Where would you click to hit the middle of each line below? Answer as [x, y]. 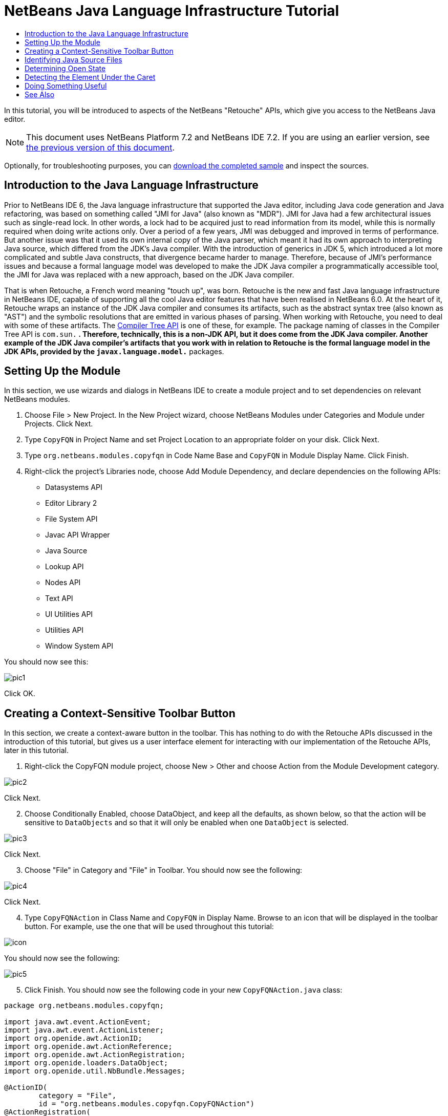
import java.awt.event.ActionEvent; [78, 1022]
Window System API [79, 646]
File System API [71, 519]
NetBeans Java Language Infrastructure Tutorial [172, 11]
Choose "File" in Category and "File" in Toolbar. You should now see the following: [164, 870]
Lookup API [65, 567]
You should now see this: [46, 662]
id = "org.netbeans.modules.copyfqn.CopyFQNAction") [146, 1104]
